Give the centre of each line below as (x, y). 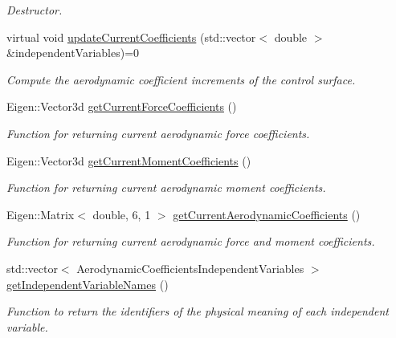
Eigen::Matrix (41, 214)
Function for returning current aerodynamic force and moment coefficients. (191, 241)
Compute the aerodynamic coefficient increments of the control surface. (181, 79)
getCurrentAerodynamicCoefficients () (267, 214)
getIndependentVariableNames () (88, 284)
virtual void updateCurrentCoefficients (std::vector (131, 37)
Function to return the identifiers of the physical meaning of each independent (198, 311)
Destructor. (35, 10)
